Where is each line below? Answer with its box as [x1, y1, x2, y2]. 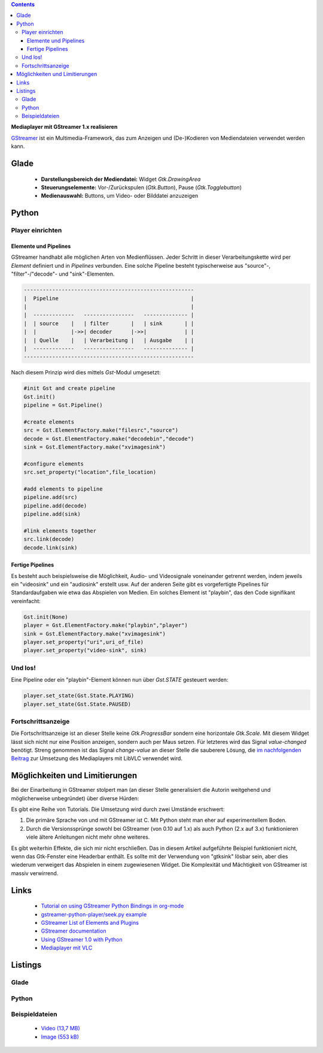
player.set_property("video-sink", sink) [23, 647, 147, 654]
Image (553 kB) [41, 1033, 79, 1040]
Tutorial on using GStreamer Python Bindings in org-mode [41, 902, 184, 910]
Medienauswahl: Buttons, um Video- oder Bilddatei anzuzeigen [41, 192, 199, 199]
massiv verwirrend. [11, 869, 59, 877]
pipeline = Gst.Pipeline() [23, 402, 103, 409]
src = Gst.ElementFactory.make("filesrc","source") [23, 427, 179, 434]
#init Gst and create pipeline [23, 385, 116, 392]
